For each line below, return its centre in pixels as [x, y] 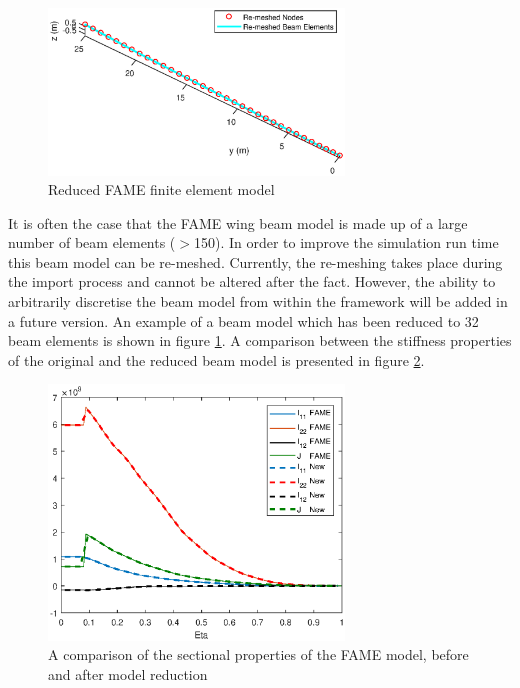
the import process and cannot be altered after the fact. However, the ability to [252, 281]
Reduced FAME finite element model [161, 189]
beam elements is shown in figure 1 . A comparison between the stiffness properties [260, 340]
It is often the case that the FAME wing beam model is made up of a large [238, 222]
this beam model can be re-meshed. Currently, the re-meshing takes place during [255, 261]
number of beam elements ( [92, 242]
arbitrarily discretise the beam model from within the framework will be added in [258, 301]
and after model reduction [128, 673]
